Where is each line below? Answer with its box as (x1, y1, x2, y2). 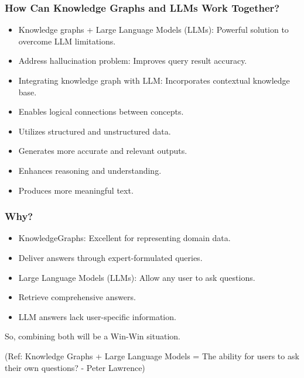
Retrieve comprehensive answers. (18, 291, 136, 303)
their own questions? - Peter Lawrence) (5, 361, 145, 373)
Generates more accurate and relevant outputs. (18, 145, 187, 157)
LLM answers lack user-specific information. (18, 310, 176, 322)
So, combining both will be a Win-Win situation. (5, 330, 180, 342)
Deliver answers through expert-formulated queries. (18, 251, 203, 263)
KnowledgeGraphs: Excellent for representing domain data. (18, 232, 231, 244)
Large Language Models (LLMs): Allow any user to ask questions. (18, 271, 255, 283)
